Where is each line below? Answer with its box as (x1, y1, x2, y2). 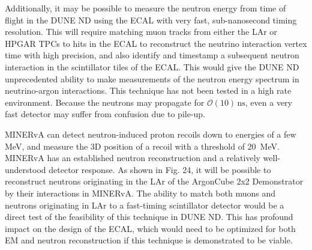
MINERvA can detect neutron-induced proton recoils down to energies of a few (5, 127, 296, 140)
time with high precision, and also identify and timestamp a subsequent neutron (5, 49, 299, 61)
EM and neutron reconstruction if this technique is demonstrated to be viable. (5, 234, 293, 246)
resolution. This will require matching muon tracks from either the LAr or (5, 25, 277, 38)
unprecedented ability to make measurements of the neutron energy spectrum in (5, 72, 299, 85)
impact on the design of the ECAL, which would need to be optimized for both (5, 222, 296, 234)
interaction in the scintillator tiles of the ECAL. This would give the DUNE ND (5, 60, 299, 73)
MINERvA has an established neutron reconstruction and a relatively (5, 151, 260, 164)
